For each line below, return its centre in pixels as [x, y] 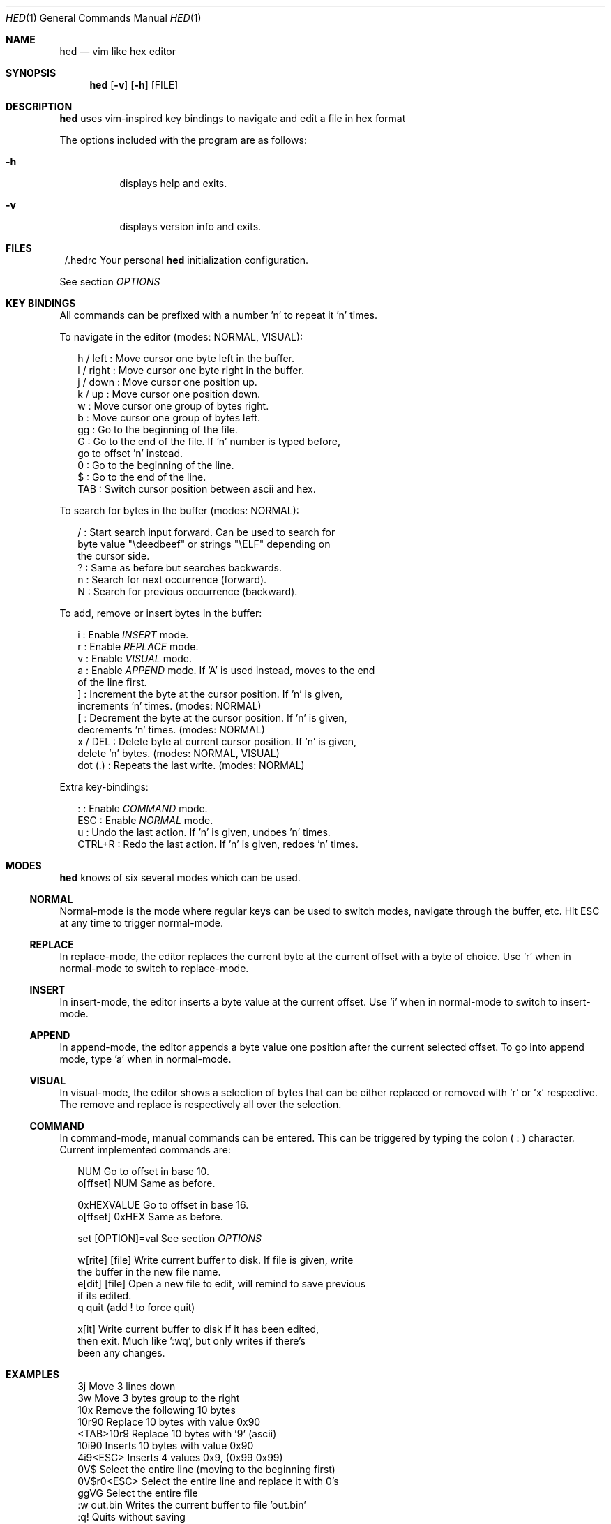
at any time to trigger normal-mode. [142, 923]
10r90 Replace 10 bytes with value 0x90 [169, 1422]
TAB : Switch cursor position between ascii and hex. [197, 489]
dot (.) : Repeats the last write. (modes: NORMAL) [191, 765]
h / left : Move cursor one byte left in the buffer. [186, 358]
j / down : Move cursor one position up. [167, 382]
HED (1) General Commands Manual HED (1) [104, 18]
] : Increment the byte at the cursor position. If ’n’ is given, [210, 694]
